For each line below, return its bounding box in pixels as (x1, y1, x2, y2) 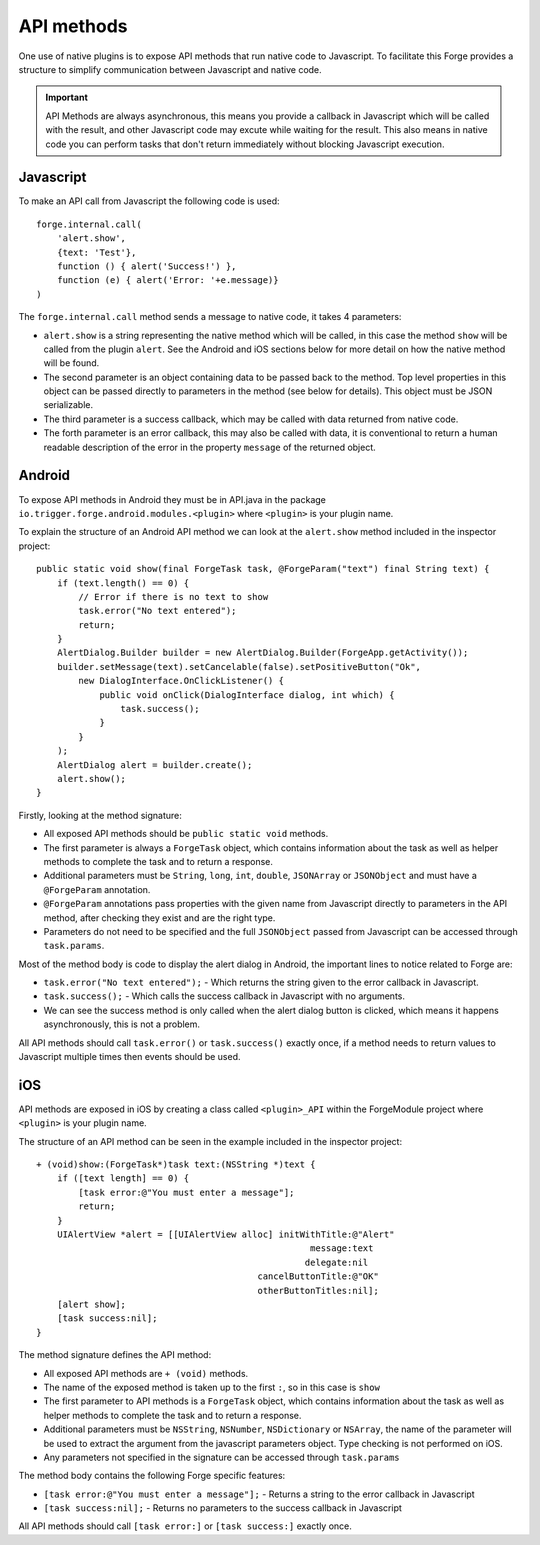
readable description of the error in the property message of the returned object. (43, 441, 377, 453)
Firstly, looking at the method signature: (18, 809, 182, 821)
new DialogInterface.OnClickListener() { (78, 675, 285, 687)
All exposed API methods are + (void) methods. (43, 1367, 249, 1379)
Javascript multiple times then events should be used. (18, 1051, 241, 1063)
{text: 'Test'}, (56, 246, 137, 258)
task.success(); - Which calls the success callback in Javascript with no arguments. (43, 990, 405, 1002)
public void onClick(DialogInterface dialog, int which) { (99, 689, 395, 700)
